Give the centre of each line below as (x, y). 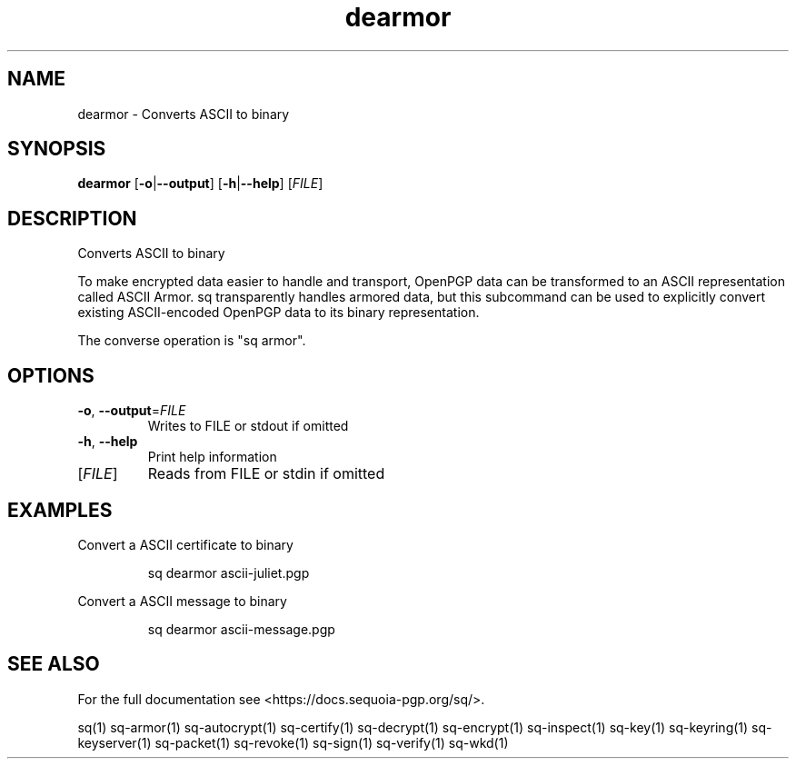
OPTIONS (51, 375)
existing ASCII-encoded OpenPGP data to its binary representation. (279, 313)
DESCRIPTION (72, 218)
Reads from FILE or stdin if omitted (266, 474)
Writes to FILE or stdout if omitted (248, 426)
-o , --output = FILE (132, 411)
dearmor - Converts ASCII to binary (184, 114)
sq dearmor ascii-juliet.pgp (229, 572)
